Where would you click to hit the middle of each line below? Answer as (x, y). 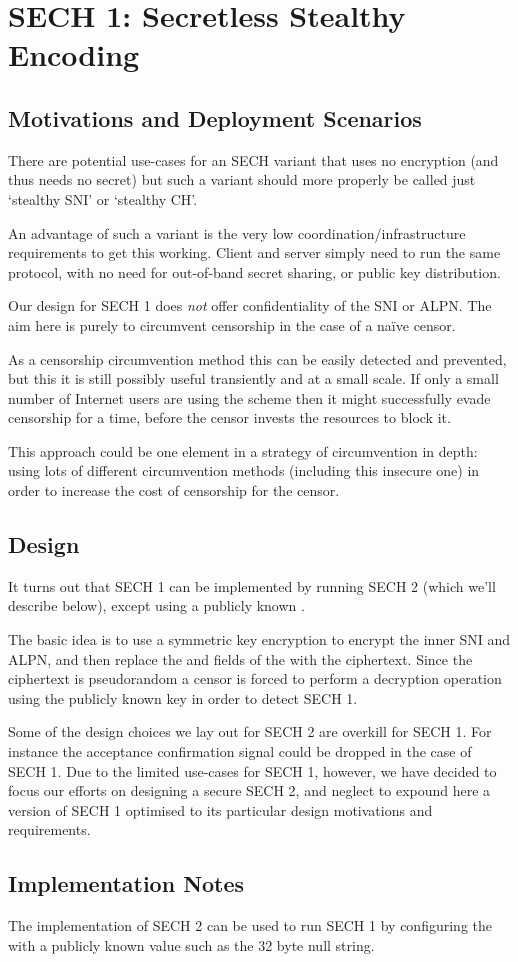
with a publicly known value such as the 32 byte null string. (191, 944)
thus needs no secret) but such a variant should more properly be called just (242, 179)
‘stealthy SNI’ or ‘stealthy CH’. (103, 198)
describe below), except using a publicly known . (156, 605)
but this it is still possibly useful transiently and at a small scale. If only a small (253, 378)
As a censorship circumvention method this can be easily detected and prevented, (257, 358)
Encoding (74, 54)
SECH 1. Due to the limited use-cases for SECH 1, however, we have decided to (252, 770)
